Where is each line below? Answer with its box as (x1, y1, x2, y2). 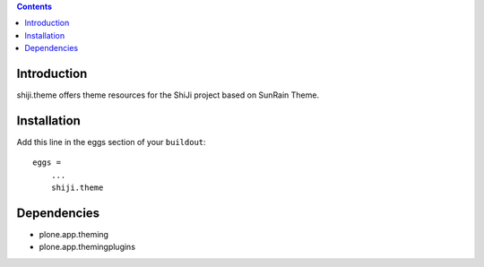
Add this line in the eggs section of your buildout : (16, 136, 206, 147)
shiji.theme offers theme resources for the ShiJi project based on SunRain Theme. (16, 90, 320, 100)
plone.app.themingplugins (39, 242, 136, 253)
